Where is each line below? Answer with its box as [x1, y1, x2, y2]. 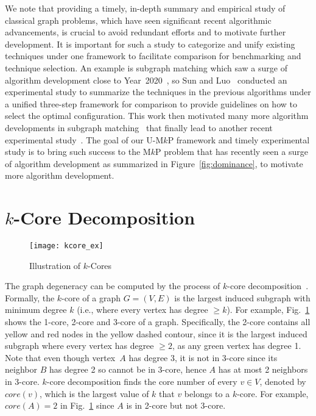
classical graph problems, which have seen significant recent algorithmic [5, 13, 272, 26]
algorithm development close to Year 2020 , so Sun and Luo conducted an [5, 73, 287, 86]
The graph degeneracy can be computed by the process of [5, 279, 220, 292]
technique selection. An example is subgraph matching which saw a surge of [5, 61, 287, 74]
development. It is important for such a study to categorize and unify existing [5, 37, 295, 50]
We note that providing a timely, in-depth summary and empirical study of [5, 2, 286, 14]
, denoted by [259, 375, 306, 388]
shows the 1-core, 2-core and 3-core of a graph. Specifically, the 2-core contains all [5, 315, 311, 328]
